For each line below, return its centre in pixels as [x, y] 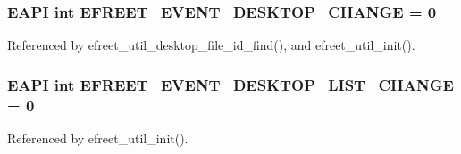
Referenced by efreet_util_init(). [98, 138]
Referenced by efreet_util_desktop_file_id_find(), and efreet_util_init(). [211, 45]
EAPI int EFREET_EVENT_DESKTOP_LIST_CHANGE [230, 84]
